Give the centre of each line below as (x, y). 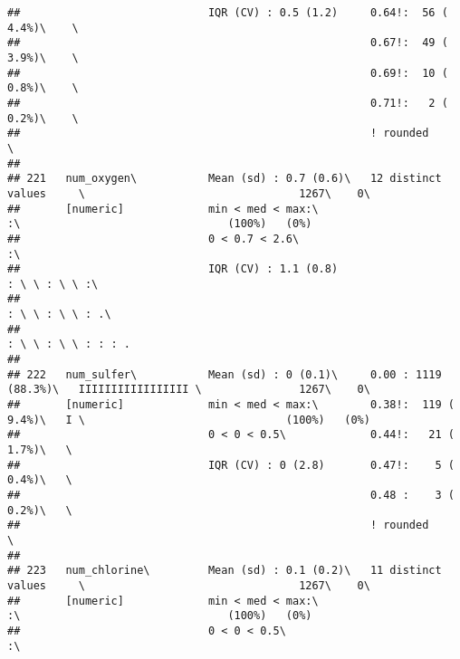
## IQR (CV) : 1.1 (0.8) (173, 269)
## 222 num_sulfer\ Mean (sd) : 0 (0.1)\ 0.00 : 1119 (225, 374)
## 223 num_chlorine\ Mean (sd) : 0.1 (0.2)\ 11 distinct (225, 571)
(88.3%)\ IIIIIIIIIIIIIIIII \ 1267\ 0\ (189, 390)
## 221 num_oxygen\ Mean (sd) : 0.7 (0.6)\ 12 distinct (225, 179)
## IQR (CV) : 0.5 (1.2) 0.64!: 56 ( (228, 13)
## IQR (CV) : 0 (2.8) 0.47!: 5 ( (231, 465)
